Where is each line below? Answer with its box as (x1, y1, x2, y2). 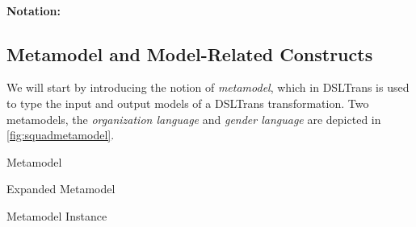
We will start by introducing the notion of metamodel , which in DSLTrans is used (6, 79, 410, 96)
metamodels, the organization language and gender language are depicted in (6, 110, 381, 127)
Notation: (6, 2, 61, 19)
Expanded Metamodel (6, 180, 116, 197)
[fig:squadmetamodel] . (6, 126, 115, 143)
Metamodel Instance (6, 207, 107, 224)
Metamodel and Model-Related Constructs (6, 41, 373, 66)
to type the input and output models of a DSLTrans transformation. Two (6, 94, 369, 111)
